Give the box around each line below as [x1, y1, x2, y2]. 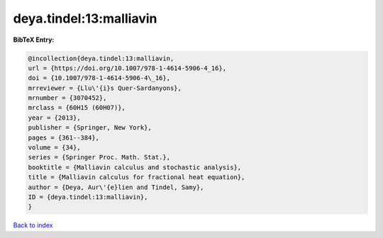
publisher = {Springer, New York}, [28, 124, 152, 132]
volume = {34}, [28, 144, 81, 152]
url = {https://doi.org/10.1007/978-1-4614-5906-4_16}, [28, 64, 227, 72]
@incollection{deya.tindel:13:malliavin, [28, 54, 174, 62]
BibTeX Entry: [13, 35, 55, 44]
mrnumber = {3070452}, [28, 94, 107, 102]
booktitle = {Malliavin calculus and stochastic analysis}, [28, 163, 242, 171]
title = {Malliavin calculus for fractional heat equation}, [28, 174, 245, 181]
